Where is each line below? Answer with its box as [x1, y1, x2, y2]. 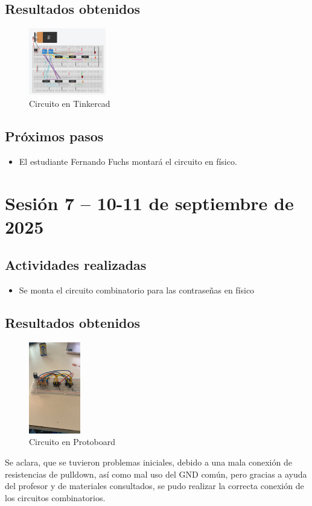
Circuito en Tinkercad [29, 97, 110, 110]
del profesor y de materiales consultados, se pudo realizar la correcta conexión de [5, 479, 304, 492]
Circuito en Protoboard [29, 435, 116, 448]
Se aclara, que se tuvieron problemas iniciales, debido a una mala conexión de [5, 455, 292, 468]
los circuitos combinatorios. [5, 491, 106, 504]
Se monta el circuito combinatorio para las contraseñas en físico [19, 284, 255, 296]
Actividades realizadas [5, 255, 147, 274]
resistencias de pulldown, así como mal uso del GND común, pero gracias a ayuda [5, 467, 307, 480]
